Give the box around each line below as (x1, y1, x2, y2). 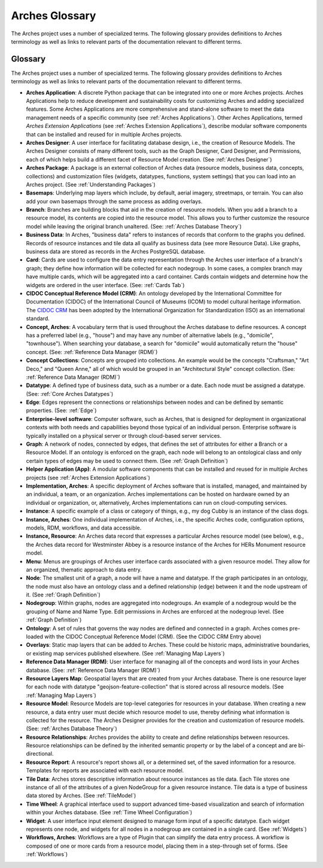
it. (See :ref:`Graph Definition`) (26, 591, 101, 598)
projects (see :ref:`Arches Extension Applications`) (26, 474, 151, 481)
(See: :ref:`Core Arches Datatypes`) (26, 390, 114, 397)
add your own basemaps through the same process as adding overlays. (26, 197, 203, 205)
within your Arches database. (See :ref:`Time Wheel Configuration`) (26, 809, 193, 816)
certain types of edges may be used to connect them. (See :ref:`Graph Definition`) (26, 457, 228, 464)
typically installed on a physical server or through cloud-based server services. (26, 432, 221, 439)
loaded (26, 633, 44, 640)
